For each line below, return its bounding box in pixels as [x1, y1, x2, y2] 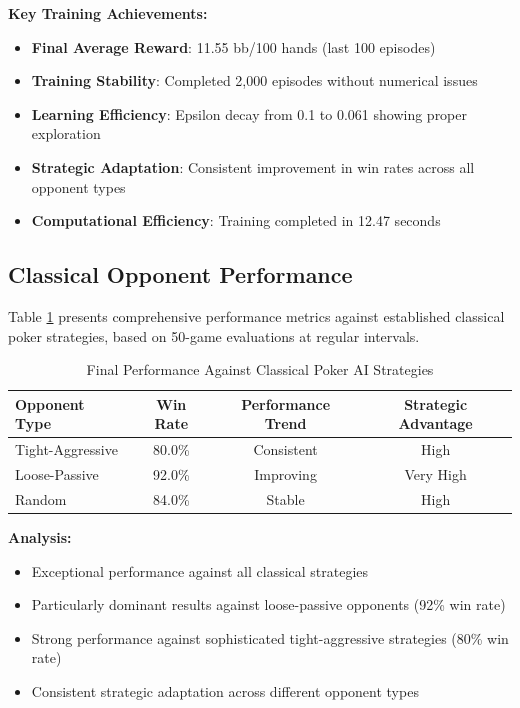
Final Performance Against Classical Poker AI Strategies [86, 359, 434, 380]
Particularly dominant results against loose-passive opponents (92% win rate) [31, 594, 506, 615]
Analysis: [8, 526, 72, 547]
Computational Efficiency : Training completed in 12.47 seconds [31, 210, 441, 231]
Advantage [398, 413, 473, 434]
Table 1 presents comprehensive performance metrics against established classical [8, 305, 505, 326]
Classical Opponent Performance [8, 259, 353, 290]
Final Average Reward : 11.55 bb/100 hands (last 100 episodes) [31, 36, 436, 57]
